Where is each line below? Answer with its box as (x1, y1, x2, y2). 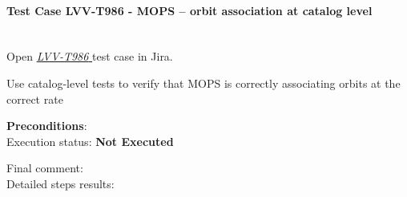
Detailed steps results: (6, 175, 115, 191)
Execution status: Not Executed (6, 132, 174, 149)
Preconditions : (6, 117, 87, 134)
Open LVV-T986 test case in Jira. (6, 48, 173, 65)
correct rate (6, 90, 63, 107)
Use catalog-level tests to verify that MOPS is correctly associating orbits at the (6, 74, 401, 91)
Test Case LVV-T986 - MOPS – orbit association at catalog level (6, 2, 373, 18)
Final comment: (6, 160, 83, 176)
